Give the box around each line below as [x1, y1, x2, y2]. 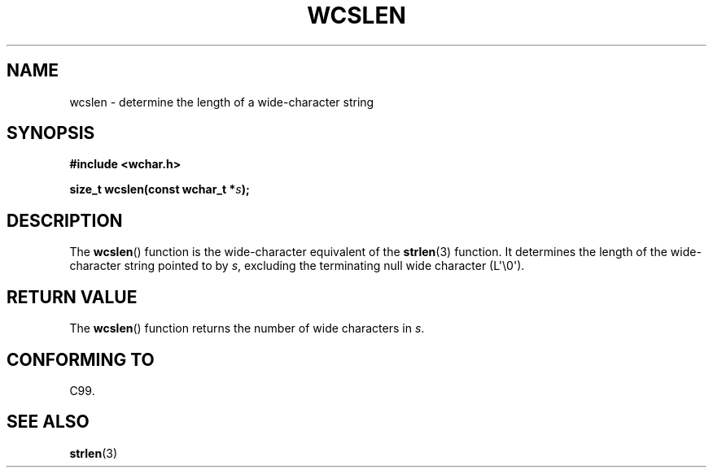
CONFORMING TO [7, 349, 155, 370]
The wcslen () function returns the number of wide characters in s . [69, 321, 425, 336]
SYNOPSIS [7, 123, 95, 144]
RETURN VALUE [7, 286, 138, 307]
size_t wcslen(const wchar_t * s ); [69, 182, 250, 197]
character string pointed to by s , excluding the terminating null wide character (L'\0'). [69, 259, 525, 273]
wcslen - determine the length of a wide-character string [69, 94, 374, 109]
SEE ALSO [7, 411, 90, 433]
